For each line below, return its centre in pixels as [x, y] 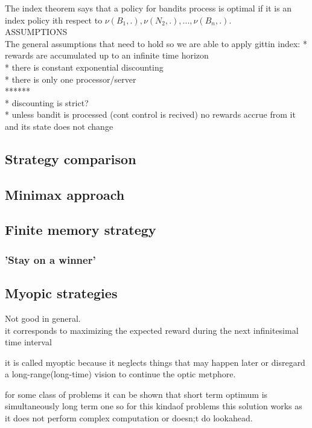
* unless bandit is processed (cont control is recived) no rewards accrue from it [150, 114]
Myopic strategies [61, 293]
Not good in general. [43, 318]
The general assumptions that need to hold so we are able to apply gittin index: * [156, 43]
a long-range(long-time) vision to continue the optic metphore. [120, 374]
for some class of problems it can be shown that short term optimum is [136, 394]
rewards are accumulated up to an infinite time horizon [107, 55]
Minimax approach [65, 194]
